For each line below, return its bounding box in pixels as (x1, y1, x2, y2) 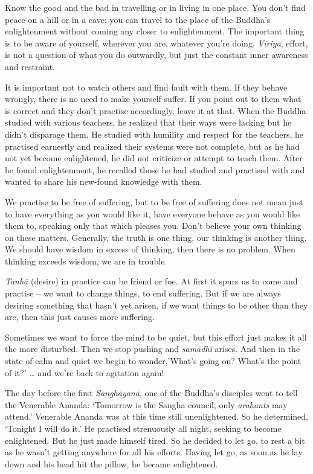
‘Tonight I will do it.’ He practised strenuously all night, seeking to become (5, 422, 282, 434)
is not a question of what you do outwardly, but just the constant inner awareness (5, 48, 308, 61)
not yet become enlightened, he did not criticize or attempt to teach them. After (5, 152, 303, 164)
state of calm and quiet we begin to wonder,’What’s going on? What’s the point (5, 354, 302, 367)
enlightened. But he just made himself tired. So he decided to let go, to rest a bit (5, 434, 305, 446)
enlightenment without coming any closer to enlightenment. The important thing (5, 25, 305, 37)
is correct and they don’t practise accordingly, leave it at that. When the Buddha (5, 104, 306, 117)
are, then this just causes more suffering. (5, 310, 155, 323)
